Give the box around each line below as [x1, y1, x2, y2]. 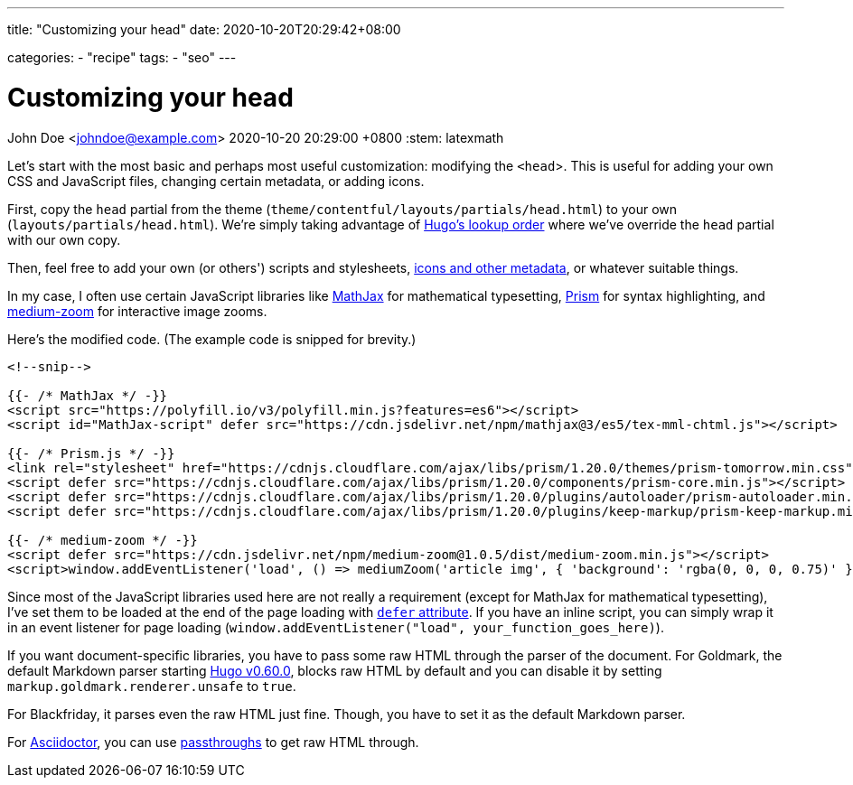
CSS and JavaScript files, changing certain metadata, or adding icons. [7, 173, 425, 189]
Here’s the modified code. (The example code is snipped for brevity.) [7, 331, 417, 347]
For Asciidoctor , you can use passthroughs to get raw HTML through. [7, 734, 419, 750]
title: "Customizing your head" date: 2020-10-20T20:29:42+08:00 [7, 22, 401, 37]
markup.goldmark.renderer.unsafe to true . [7, 678, 296, 694]
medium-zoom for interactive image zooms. [7, 303, 267, 319]
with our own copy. [7, 231, 121, 248]
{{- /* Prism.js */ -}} [7, 445, 175, 461]
